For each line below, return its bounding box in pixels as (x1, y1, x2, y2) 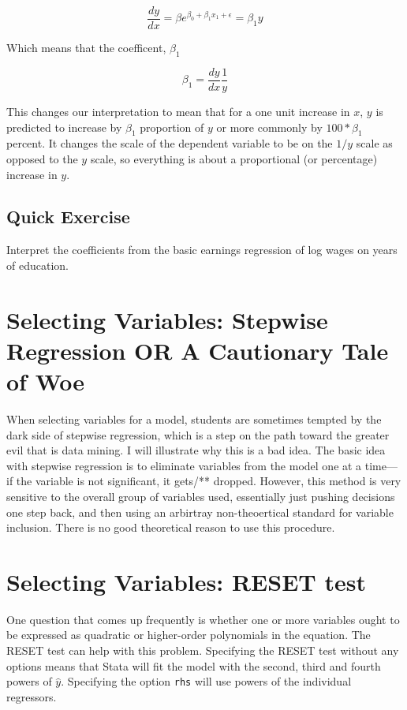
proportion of (140, 118, 204, 135)
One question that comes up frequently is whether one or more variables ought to (6, 611, 400, 627)
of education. (6, 256, 69, 273)
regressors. (6, 688, 57, 704)
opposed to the (6, 150, 78, 166)
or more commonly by (216, 118, 323, 135)
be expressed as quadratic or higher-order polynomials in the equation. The (6, 626, 371, 643)
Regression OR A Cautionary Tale (6, 334, 389, 366)
